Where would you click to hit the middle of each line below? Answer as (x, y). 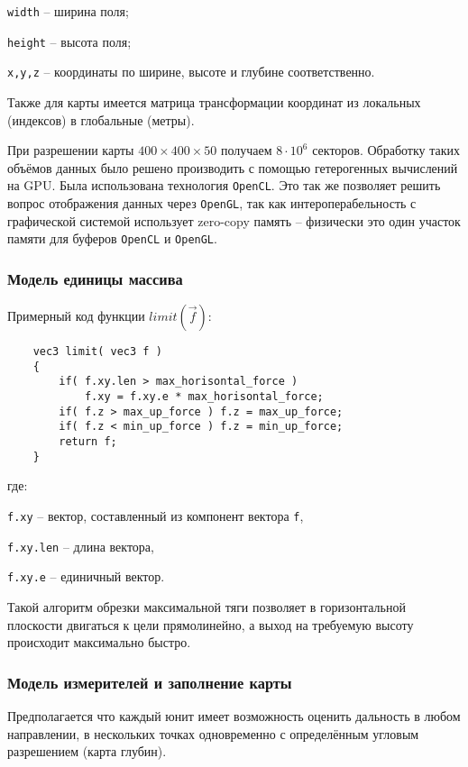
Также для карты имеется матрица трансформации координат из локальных (214, 101)
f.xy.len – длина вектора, (81, 546)
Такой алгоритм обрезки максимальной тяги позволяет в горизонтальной (206, 606)
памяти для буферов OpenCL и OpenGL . (112, 238)
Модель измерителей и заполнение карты (150, 682)
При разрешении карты (71, 150)
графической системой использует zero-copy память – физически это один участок (234, 220)
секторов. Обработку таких (386, 150)
